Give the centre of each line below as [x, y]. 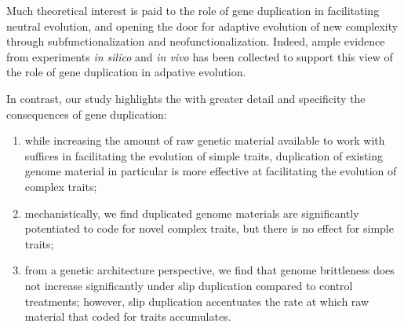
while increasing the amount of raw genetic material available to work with [205, 140]
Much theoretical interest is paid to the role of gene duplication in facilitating [193, 10]
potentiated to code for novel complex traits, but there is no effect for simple [209, 228]
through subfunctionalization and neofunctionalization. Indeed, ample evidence [196, 41]
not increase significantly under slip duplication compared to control [189, 285]
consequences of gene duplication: [87, 114]
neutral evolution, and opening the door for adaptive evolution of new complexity [202, 26]
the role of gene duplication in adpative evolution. [126, 72]
